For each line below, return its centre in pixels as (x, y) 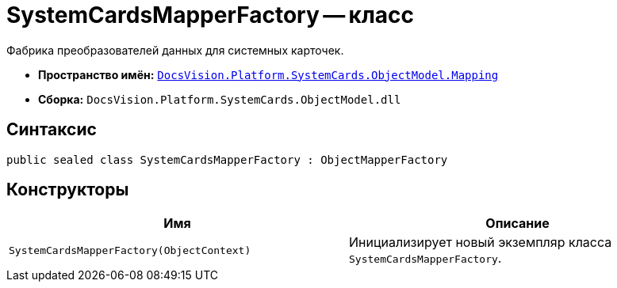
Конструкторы (68, 190)
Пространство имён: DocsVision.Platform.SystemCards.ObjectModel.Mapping (268, 74)
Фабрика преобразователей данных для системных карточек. (175, 50)
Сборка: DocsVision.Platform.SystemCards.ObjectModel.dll (220, 99)
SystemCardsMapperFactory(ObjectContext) (130, 250)
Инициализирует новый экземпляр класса (481, 243)
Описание (517, 224)
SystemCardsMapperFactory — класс (211, 15)
